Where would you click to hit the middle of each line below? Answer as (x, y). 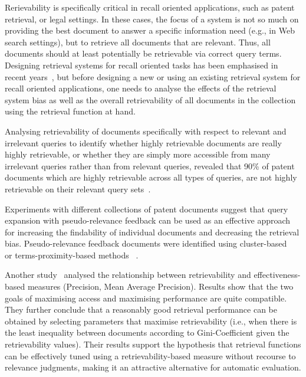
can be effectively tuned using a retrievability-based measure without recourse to (150, 355)
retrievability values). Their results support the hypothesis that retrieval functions (153, 344)
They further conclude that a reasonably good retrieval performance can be (141, 309)
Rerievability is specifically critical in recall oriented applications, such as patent (150, 7)
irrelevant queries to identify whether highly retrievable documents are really (143, 142)
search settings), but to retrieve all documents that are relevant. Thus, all (138, 42)
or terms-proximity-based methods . (72, 255)
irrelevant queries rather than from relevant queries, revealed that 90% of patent (150, 165)
